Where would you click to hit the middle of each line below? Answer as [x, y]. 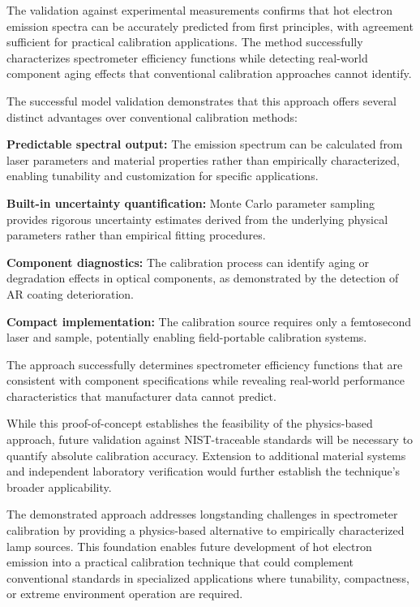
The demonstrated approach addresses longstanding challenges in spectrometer [202, 514]
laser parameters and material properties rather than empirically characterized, [203, 159]
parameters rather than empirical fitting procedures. [136, 235]
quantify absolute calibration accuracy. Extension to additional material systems [206, 455]
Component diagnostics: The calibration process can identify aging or [188, 262]
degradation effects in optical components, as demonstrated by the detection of [203, 278]
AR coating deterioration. [71, 293]
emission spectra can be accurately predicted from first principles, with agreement [210, 26]
